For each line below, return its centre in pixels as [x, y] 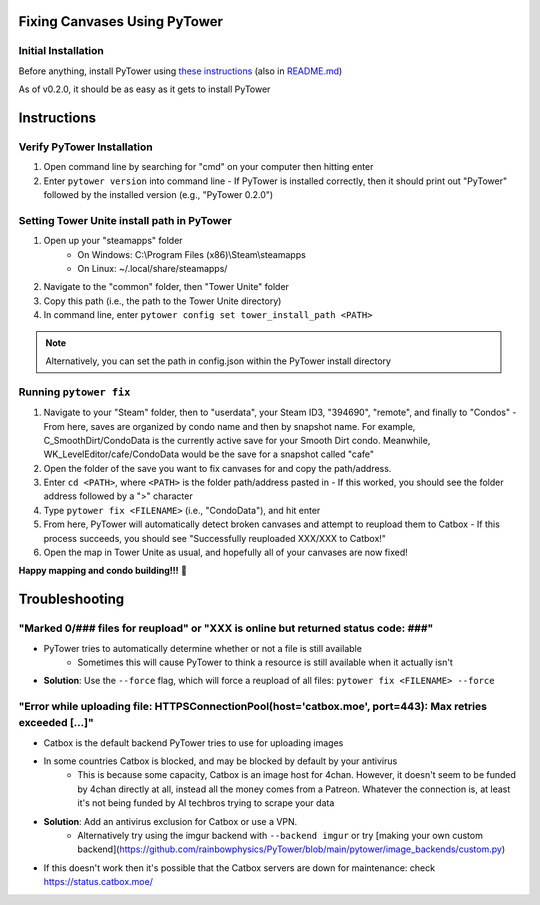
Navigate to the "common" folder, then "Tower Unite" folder [166, 287]
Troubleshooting [71, 599]
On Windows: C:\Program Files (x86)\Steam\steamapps [192, 254]
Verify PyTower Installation [86, 147]
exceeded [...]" [56, 723]
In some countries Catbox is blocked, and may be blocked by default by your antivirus [220, 761]
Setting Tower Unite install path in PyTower [125, 220]
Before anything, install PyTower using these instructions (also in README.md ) [180, 71]
